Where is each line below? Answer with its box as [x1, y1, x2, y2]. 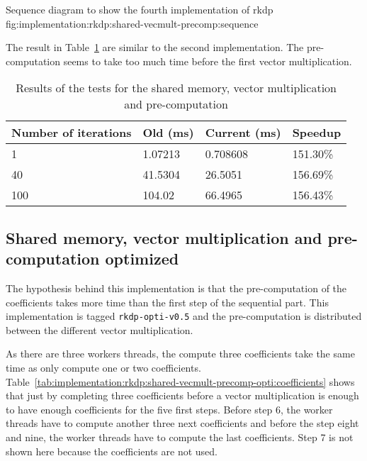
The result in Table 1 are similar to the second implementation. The [6, 40, 304, 55]
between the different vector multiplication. [6, 322, 193, 337]
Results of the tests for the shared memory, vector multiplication [16, 79, 337, 96]
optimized [105, 248, 179, 270]
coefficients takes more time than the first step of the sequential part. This [6, 294, 329, 309]
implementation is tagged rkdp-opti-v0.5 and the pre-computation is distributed [6, 309, 362, 323]
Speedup [292, 124, 341, 141]
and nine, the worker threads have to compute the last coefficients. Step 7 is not [6, 429, 354, 444]
